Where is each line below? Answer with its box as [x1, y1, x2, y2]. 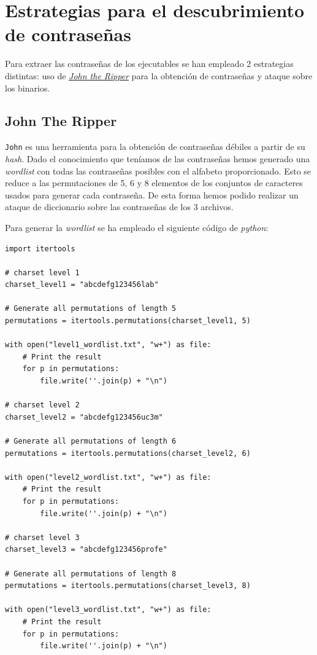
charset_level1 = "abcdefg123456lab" [5, 280, 159, 289]
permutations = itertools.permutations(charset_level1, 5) [5, 316, 251, 326]
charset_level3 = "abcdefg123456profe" [5, 545, 167, 554]
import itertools [5, 244, 75, 253]
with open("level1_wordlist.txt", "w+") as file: [5, 340, 212, 350]
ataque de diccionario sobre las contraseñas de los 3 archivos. [5, 200, 234, 213]
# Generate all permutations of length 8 [5, 569, 177, 578]
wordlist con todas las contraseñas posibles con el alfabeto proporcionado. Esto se [5, 164, 311, 177]
